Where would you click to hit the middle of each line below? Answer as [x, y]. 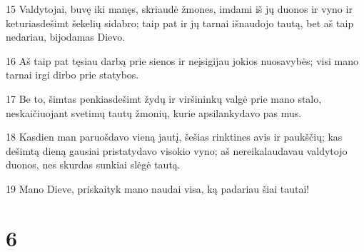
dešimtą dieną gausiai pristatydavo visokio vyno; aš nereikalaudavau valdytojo [177, 150]
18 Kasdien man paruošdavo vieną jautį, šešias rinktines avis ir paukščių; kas [174, 137]
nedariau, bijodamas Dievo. [66, 37]
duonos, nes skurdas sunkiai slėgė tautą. [93, 165]
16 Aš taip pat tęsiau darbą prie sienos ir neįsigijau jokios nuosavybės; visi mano [182, 60]
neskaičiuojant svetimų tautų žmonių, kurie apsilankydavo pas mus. [154, 112]
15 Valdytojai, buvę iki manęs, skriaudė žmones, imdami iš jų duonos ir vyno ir [179, 9]
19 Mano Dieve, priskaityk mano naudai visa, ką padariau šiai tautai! [158, 188]
